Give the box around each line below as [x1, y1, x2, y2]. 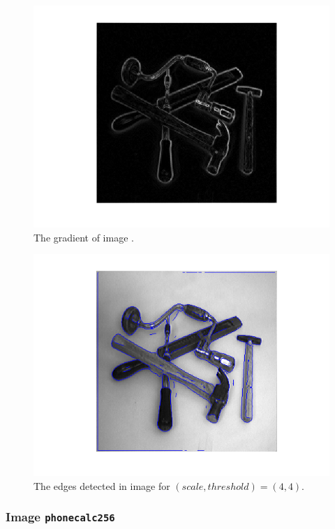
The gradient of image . [33, 230, 134, 244]
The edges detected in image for [33, 478, 170, 493]
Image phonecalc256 [6, 508, 115, 526]
